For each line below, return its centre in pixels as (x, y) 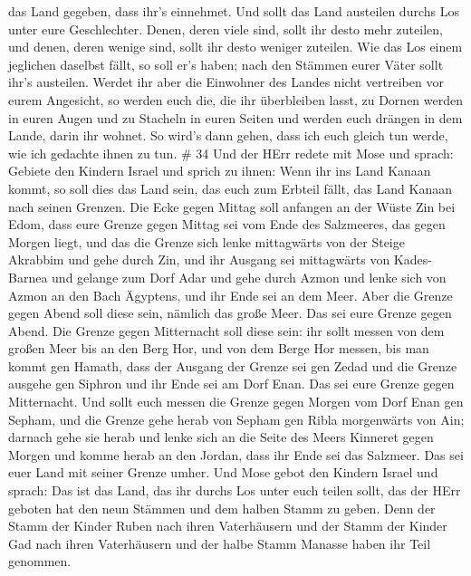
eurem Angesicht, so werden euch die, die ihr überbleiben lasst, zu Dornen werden (235, 99)
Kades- (413, 259)
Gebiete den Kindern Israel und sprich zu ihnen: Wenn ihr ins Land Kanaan (220, 171)
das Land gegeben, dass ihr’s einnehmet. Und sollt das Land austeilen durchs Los (234, 11)
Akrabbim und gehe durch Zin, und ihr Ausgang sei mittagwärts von (199, 259)
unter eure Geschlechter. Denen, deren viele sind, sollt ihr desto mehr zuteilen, (226, 29)
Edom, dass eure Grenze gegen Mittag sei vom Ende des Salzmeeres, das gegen (227, 224)
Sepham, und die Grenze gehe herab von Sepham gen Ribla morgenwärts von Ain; (236, 419)
